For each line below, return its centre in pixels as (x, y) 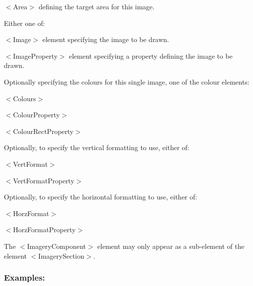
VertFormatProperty (44, 180)
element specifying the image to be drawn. (106, 39)
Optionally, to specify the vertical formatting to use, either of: (97, 147)
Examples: (25, 277)
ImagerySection (61, 255)
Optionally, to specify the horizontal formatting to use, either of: (101, 197)
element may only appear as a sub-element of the (171, 246)
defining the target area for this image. (97, 6)
